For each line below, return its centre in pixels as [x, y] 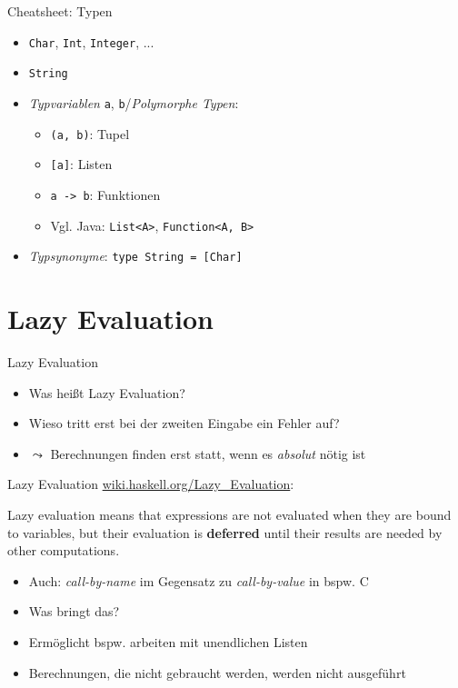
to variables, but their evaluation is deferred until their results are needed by [225, 532]
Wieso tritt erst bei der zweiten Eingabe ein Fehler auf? [184, 423]
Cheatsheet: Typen [60, 11]
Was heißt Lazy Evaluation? [107, 392]
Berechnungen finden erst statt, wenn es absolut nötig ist [208, 453]
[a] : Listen [81, 164]
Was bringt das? [74, 611]
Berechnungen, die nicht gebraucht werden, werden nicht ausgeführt [217, 672]
